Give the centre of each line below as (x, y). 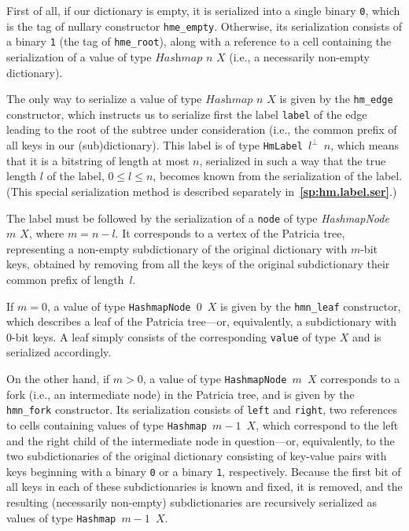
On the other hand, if (58, 379)
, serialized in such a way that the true (293, 160)
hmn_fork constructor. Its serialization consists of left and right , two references (202, 409)
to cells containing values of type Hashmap (107, 424)
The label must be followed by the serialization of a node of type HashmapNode (198, 218)
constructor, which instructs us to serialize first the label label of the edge (187, 114)
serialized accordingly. (59, 352)
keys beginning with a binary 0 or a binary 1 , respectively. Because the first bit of (204, 471)
